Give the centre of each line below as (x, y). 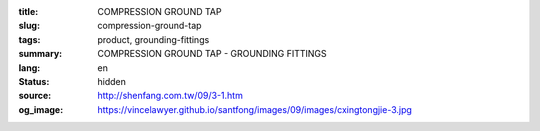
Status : (34, 81)
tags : (29, 39)
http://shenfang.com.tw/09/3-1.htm (170, 96)
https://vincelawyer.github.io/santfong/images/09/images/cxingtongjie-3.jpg (254, 109)
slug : (29, 26)
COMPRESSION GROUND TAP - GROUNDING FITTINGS (212, 54)
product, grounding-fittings (153, 39)
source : (35, 96)
